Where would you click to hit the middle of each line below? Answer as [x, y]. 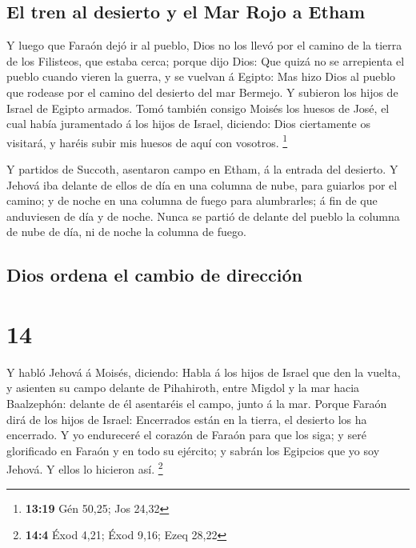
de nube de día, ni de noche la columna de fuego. [126, 232]
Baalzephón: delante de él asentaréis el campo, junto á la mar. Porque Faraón [197, 404]
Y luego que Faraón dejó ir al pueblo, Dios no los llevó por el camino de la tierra [204, 45]
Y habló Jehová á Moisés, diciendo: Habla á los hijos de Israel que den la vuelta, [204, 372]
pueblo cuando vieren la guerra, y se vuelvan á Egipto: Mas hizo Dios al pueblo [201, 76]
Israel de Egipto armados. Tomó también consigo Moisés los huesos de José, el [198, 108]
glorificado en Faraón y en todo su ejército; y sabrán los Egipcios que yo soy [193, 450]
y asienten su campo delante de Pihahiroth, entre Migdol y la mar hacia [183, 388]
